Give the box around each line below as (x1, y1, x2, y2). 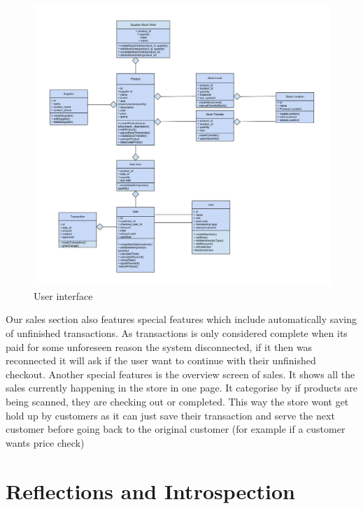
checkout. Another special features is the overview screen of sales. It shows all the (6, 366, 355, 381)
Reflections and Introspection (6, 476, 296, 505)
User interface (34, 288, 93, 303)
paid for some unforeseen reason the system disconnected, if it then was (6, 339, 313, 354)
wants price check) (6, 435, 85, 450)
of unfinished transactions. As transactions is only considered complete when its (6, 326, 348, 340)
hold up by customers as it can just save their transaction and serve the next (6, 408, 335, 422)
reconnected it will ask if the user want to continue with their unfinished (6, 353, 316, 368)
